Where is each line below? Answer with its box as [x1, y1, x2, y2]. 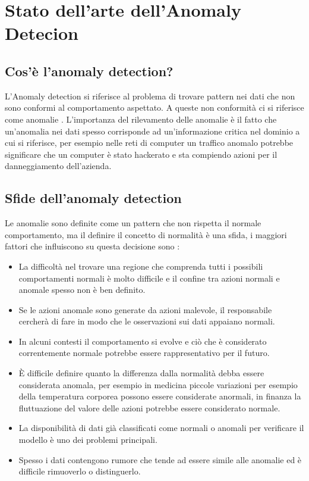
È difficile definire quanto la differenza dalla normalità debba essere [18, 367, 264, 379]
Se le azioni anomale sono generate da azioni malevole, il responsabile [18, 303, 272, 316]
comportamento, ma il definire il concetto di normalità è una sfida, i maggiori [5, 228, 287, 240]
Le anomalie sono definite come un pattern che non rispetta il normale [5, 217, 261, 229]
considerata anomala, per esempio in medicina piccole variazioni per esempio [18, 378, 298, 391]
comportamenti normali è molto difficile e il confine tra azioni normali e [18, 271, 280, 284]
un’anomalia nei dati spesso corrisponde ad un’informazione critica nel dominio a [5, 124, 300, 137]
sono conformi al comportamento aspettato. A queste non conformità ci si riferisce [5, 101, 304, 114]
